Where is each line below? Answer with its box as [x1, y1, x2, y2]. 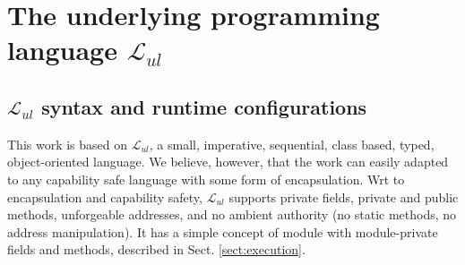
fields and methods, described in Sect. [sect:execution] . [7, 240, 306, 259]
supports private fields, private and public [228, 187, 459, 206]
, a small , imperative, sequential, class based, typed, [149, 134, 435, 153]
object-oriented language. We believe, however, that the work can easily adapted [7, 152, 449, 171]
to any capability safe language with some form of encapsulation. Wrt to [7, 169, 405, 188]
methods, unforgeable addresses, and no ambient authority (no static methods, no [7, 205, 457, 224]
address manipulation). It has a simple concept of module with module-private [7, 222, 438, 241]
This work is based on [7, 134, 128, 153]
